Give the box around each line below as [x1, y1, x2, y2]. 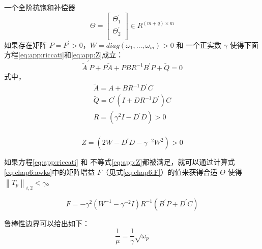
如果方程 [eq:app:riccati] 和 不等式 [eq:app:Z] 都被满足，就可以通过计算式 [4, 157, 235, 167]
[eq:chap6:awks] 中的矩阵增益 [4, 167, 95, 177]
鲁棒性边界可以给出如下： [4, 217, 90, 228]
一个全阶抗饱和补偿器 [4, 2, 75, 12]
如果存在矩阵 [4, 39, 47, 50]
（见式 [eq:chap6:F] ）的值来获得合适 [101, 167, 218, 177]
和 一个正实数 [176, 39, 222, 50]
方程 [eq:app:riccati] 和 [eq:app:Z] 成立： [4, 49, 124, 60]
